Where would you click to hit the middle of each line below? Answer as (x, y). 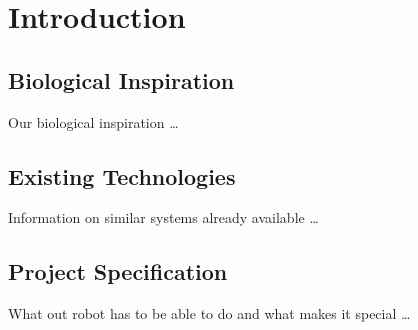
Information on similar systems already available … (163, 217)
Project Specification (118, 271)
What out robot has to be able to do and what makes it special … (209, 313)
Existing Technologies (122, 175)
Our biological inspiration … (93, 121)
